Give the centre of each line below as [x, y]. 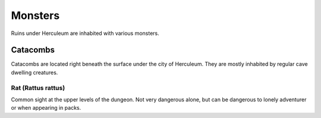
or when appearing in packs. [46, 108]
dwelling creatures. [34, 72]
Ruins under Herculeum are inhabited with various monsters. [85, 33]
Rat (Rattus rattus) [38, 88]
